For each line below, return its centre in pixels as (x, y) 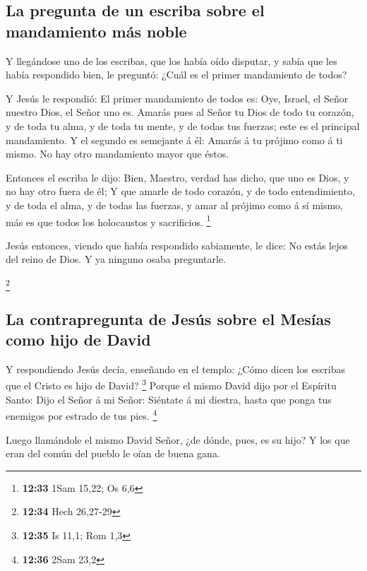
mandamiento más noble (96, 31)
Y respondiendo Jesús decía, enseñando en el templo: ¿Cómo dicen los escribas (176, 369)
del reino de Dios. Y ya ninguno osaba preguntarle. (116, 259)
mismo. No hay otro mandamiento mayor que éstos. (118, 154)
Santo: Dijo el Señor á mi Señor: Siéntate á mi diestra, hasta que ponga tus (169, 399)
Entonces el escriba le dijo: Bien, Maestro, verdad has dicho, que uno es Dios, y (178, 177)
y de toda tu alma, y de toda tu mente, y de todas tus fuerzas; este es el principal (183, 125)
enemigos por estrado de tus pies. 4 (82, 414)
